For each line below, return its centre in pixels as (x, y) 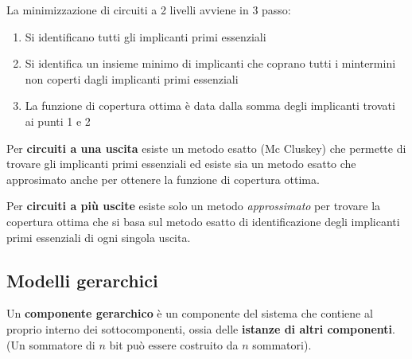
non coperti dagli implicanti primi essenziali (132, 78)
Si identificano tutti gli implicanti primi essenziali (146, 36)
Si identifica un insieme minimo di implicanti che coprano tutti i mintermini (210, 63)
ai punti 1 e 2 (58, 121)
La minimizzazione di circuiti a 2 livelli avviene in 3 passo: (149, 10)
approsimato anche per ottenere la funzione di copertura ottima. (163, 179)
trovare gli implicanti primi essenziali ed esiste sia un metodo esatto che (181, 164)
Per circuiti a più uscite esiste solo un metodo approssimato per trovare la (194, 206)
